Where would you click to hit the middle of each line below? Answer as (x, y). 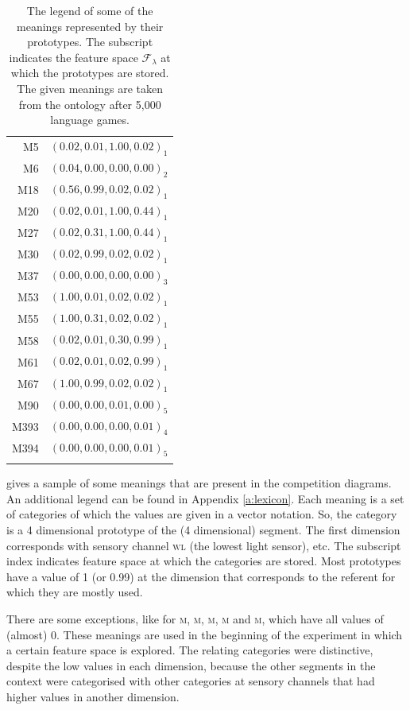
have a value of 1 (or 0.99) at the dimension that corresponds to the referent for (201, 576)
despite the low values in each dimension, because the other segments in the (191, 665)
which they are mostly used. (75, 592)
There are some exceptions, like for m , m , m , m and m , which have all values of (195, 618)
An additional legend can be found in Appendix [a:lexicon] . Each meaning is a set (205, 498)
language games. (90, 120)
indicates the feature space (73, 57)
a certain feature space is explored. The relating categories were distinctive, (190, 650)
